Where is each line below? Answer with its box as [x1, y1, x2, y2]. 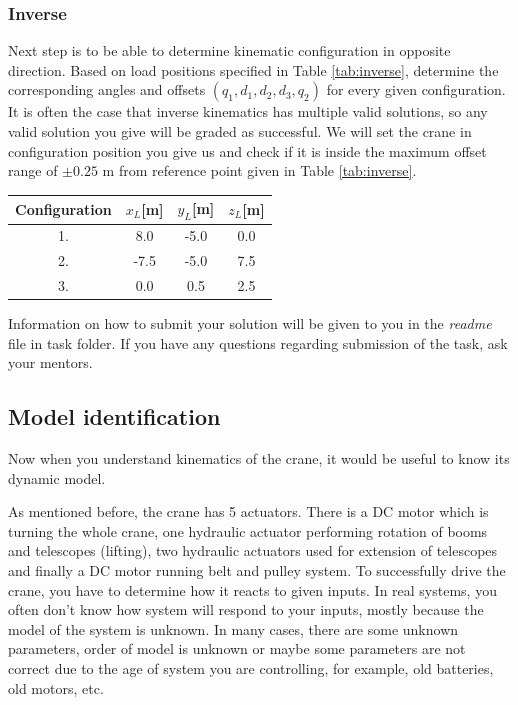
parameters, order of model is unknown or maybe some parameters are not [8, 638, 466, 659]
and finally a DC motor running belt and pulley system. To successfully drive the [8, 560, 506, 581]
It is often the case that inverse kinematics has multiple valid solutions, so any [8, 101, 488, 122]
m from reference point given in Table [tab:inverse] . [102, 160, 417, 181]
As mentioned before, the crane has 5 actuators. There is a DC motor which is [8, 501, 489, 522]
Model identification [8, 401, 221, 432]
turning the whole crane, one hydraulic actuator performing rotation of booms [8, 520, 488, 541]
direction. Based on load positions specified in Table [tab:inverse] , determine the [8, 59, 499, 80]
